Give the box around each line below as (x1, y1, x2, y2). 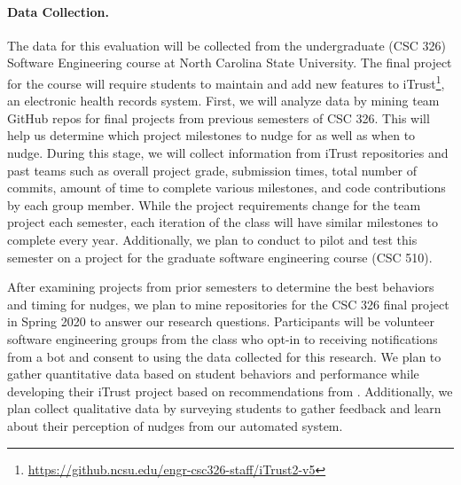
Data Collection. (7, 2, 109, 20)
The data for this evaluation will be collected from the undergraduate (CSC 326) (7, 35, 446, 54)
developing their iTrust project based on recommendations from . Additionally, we (7, 381, 453, 400)
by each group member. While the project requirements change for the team (7, 195, 421, 214)
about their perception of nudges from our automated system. (7, 416, 343, 434)
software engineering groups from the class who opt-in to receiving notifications (7, 329, 438, 348)
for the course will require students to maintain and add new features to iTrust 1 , (7, 71, 445, 92)
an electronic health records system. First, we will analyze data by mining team (7, 91, 440, 110)
